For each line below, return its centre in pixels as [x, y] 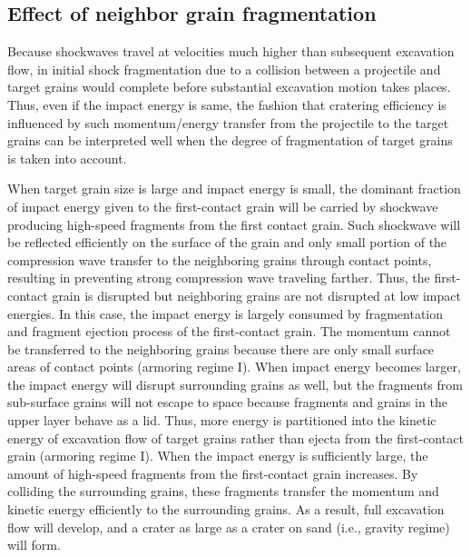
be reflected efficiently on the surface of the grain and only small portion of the [227, 242]
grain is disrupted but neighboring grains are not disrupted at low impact [256, 295]
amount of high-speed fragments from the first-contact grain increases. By [213, 473]
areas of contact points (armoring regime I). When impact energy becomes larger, [234, 367]
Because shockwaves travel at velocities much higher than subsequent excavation [231, 51]
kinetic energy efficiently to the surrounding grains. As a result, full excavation [226, 509]
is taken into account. [67, 158]
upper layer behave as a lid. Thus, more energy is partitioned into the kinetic [222, 420]
